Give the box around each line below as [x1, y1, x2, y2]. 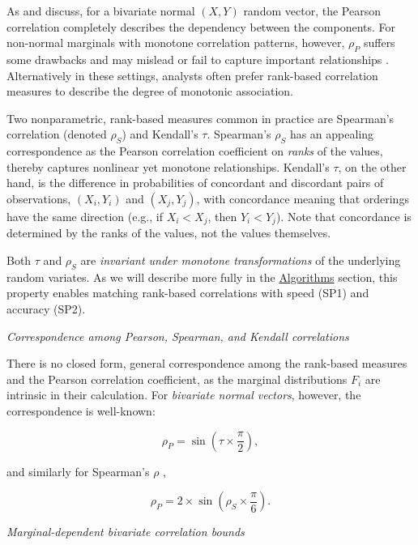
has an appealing [289, 126, 374, 143]
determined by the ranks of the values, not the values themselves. [6, 224, 331, 241]
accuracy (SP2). [6, 300, 86, 317]
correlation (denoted [6, 126, 107, 143]
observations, [6, 189, 71, 207]
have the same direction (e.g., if [6, 207, 163, 224]
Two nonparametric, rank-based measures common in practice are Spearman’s [6, 109, 395, 126]
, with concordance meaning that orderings [196, 189, 409, 207]
